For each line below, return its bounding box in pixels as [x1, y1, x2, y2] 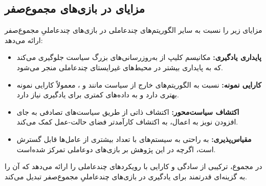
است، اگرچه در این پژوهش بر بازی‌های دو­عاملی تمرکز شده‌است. [16, 143, 216, 154]
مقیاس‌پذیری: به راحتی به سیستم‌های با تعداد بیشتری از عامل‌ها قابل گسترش [16, 133, 252, 144]
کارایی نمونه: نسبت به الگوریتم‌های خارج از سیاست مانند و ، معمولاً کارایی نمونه [16, 79, 261, 90]
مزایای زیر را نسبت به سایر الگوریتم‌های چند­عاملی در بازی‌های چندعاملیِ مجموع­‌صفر [5, 25, 262, 35]
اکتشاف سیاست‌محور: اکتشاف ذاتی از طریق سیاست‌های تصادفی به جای [16, 106, 239, 117]
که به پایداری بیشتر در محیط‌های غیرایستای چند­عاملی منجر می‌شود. [16, 61, 223, 72]
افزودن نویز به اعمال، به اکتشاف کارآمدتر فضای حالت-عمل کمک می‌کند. [16, 116, 238, 127]
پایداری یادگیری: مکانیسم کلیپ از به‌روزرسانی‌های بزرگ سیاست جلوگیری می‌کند [16, 52, 261, 63]
